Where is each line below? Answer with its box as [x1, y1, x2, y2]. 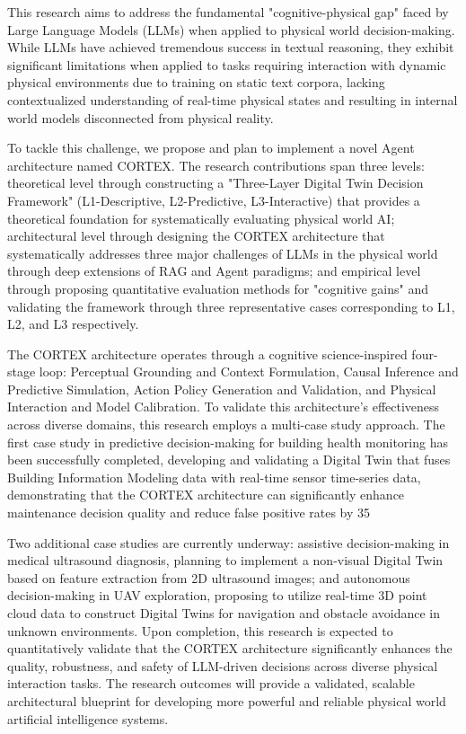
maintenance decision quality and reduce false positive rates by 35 [7, 503, 371, 522]
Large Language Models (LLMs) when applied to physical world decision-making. [7, 20, 455, 39]
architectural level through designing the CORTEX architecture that [7, 226, 385, 245]
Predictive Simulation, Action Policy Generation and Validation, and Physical [7, 379, 436, 398]
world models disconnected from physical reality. [7, 108, 274, 127]
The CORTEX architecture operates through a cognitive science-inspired [7, 344, 408, 363]
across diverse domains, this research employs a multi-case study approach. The [7, 415, 445, 434]
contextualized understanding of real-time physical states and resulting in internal [7, 90, 458, 109]
